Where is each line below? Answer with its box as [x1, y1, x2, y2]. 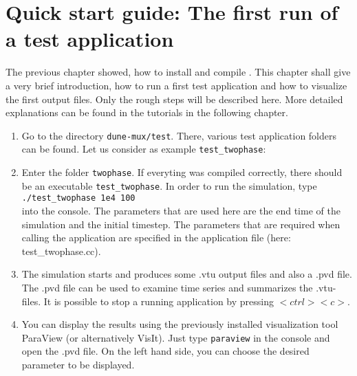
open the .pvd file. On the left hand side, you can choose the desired [21, 344, 310, 358]
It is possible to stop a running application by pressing [43, 294, 274, 308]
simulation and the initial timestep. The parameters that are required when [21, 217, 340, 231]
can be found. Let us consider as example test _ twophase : [21, 142, 266, 156]
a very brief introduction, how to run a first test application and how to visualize [6, 78, 347, 92]
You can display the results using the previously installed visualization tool [21, 317, 338, 331]
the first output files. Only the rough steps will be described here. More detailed [6, 91, 343, 106]
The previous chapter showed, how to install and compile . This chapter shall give [6, 65, 351, 79]
